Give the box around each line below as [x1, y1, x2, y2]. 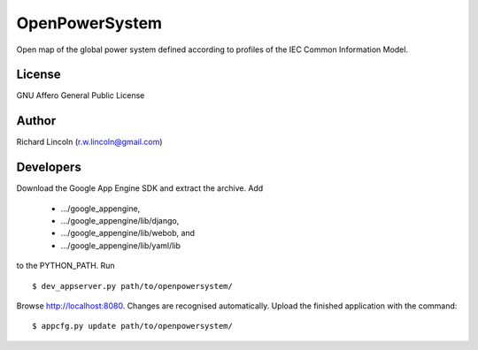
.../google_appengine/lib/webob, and [60, 228, 195, 239]
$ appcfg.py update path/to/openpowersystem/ [32, 321, 234, 331]
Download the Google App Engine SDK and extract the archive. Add [16, 183, 264, 194]
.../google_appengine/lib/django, [60, 216, 180, 226]
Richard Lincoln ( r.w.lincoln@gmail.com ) [16, 137, 163, 148]
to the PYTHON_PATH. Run [16, 261, 115, 271]
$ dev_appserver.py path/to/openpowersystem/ [32, 281, 234, 291]
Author [16, 113, 57, 128]
